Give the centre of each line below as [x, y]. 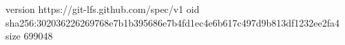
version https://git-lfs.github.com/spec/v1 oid [103, 9]
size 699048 [29, 36]
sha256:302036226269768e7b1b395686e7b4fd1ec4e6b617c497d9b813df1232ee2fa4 [173, 22]
